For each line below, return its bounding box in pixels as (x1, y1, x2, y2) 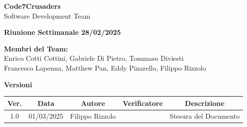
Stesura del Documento (169, 110, 240, 121)
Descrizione (185, 98, 225, 108)
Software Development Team (4, 10, 91, 21)
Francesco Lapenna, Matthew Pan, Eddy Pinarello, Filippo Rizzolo (4, 62, 206, 73)
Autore (81, 98, 105, 108)
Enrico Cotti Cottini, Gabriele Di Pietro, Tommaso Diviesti (4, 53, 184, 63)
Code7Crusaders (4, 1, 61, 11)
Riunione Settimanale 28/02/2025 (4, 27, 121, 37)
